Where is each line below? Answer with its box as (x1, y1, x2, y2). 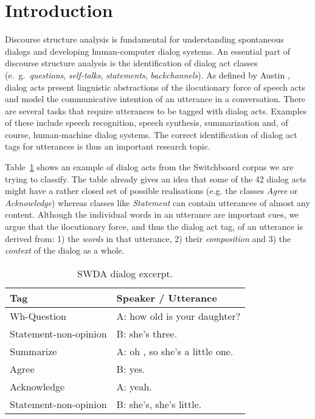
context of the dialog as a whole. (5, 244, 125, 257)
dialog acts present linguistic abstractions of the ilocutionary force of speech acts (5, 80, 305, 93)
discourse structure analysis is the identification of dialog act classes (5, 57, 258, 69)
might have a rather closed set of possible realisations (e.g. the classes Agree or (5, 184, 298, 197)
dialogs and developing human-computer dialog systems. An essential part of (5, 44, 291, 57)
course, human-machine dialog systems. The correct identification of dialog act (5, 128, 297, 140)
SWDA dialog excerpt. (77, 266, 173, 280)
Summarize (10, 344, 57, 358)
